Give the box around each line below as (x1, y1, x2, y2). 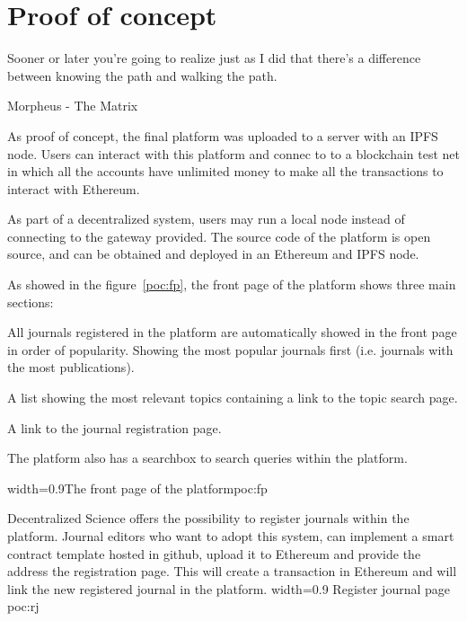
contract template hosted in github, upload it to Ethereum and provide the (7, 544, 421, 563)
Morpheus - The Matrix (7, 96, 138, 115)
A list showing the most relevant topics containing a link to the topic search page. (7, 388, 458, 407)
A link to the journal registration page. (7, 418, 222, 437)
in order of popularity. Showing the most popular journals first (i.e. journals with (7, 340, 454, 359)
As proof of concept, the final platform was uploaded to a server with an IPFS (7, 126, 438, 145)
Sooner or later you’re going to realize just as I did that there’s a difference (7, 49, 421, 67)
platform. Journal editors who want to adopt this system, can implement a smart (7, 527, 454, 545)
